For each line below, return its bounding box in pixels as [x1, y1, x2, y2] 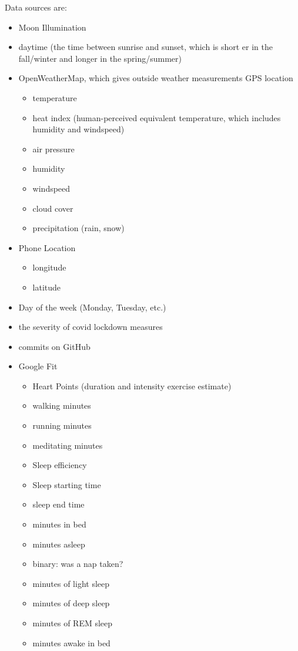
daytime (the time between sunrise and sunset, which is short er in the [18, 41, 273, 53]
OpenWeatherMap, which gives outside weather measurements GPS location [18, 72, 293, 84]
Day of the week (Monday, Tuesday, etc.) [18, 301, 166, 313]
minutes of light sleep [32, 577, 110, 589]
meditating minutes [32, 439, 103, 451]
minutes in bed [32, 518, 86, 530]
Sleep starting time [32, 478, 101, 490]
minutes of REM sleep [32, 617, 113, 629]
